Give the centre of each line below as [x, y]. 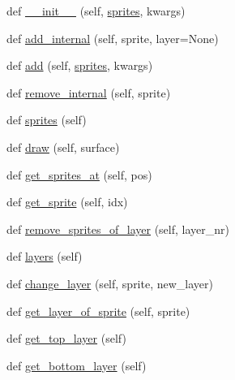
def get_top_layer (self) [66, 338]
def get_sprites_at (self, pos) [79, 174]
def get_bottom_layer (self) [77, 365]
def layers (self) [45, 256]
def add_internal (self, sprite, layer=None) [113, 38]
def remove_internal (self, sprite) [89, 92]
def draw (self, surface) [63, 147]
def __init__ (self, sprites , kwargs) [96, 11]
